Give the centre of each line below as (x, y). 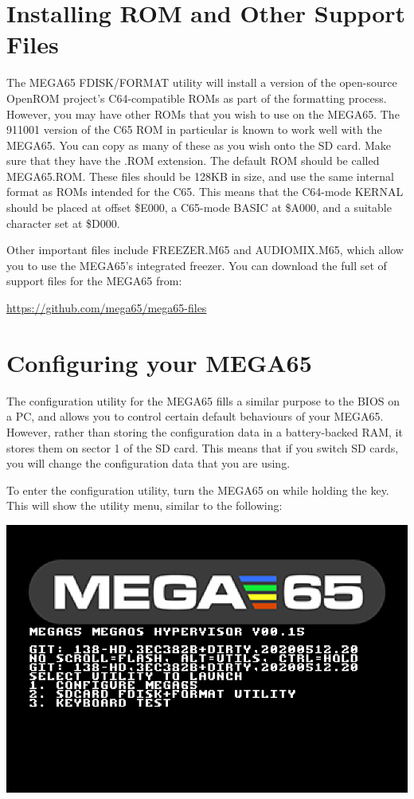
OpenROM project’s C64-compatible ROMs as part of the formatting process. (197, 98)
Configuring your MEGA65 (159, 362)
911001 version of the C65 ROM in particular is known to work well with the (194, 129)
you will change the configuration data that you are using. (148, 463)
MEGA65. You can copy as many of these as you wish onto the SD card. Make (199, 145)
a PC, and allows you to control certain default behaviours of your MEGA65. (195, 416)
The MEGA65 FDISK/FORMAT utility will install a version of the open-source (202, 82)
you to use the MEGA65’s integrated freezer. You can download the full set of (197, 265)
